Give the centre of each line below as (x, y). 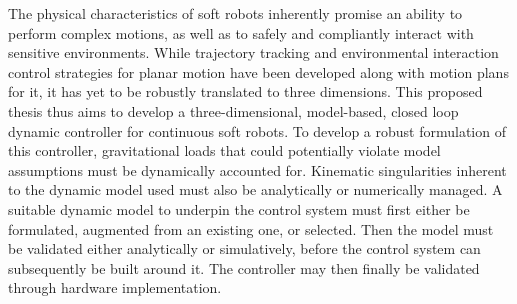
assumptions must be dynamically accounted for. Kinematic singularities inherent (257, 169)
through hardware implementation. (115, 287)
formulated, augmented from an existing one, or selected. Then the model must (251, 228)
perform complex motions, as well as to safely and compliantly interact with (241, 32)
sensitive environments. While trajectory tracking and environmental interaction (253, 52)
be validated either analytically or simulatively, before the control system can (244, 248)
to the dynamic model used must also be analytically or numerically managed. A (255, 189)
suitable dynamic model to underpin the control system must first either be (239, 208)
